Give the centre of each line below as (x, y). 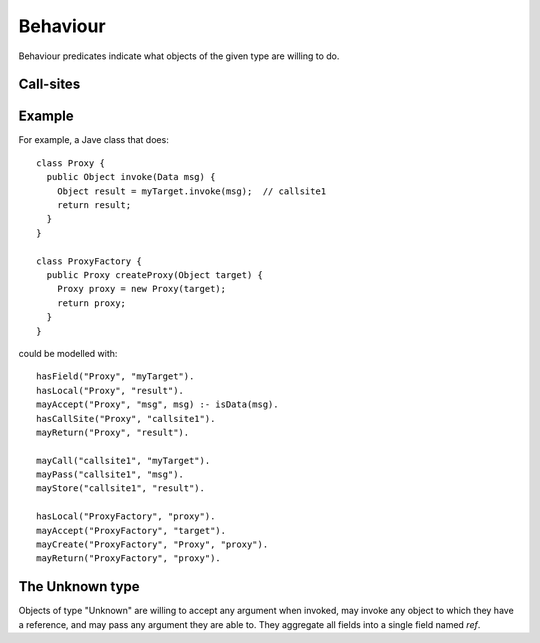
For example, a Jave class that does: (93, 140)
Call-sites (49, 84)
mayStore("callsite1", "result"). (120, 488)
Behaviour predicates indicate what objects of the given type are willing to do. (179, 56)
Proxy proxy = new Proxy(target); (141, 289)
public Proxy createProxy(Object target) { (155, 274)
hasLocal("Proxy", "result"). (110, 390)
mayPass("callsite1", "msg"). (110, 474)
